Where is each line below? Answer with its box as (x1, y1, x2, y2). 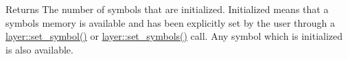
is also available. (5, 42, 73, 56)
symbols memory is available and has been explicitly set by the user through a (5, 15, 336, 29)
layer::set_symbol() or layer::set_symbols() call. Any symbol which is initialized (5, 29, 343, 43)
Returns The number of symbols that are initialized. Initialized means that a (5, 2, 329, 16)
